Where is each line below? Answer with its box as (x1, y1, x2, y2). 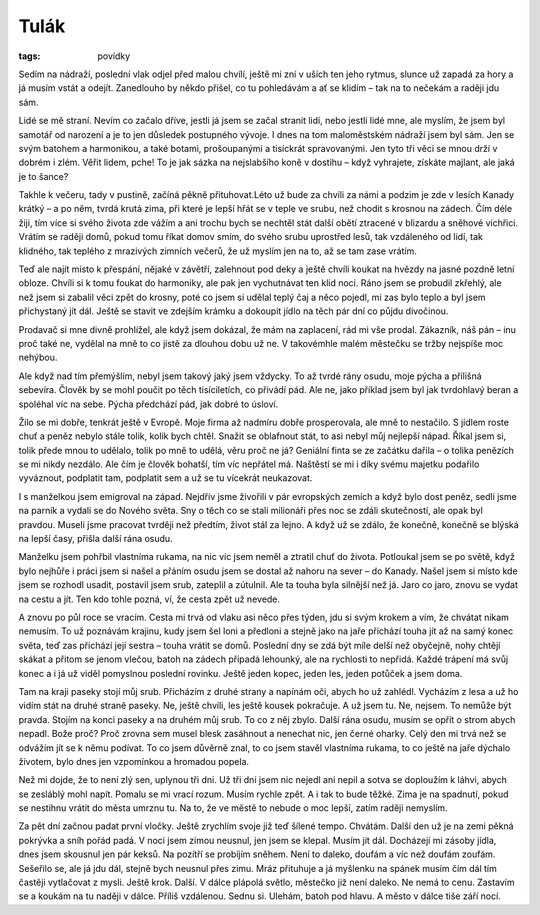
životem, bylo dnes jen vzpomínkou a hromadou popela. (18, 755, 250, 767)
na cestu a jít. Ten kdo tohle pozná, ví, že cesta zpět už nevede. (18, 593, 280, 605)
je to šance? (18, 170, 69, 182)
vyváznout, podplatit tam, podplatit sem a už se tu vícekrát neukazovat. (18, 472, 313, 484)
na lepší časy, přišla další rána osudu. (18, 533, 174, 545)
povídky (97, 50, 131, 62)
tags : (18, 50, 41, 62)
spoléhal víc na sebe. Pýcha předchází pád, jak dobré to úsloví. (18, 398, 279, 410)
